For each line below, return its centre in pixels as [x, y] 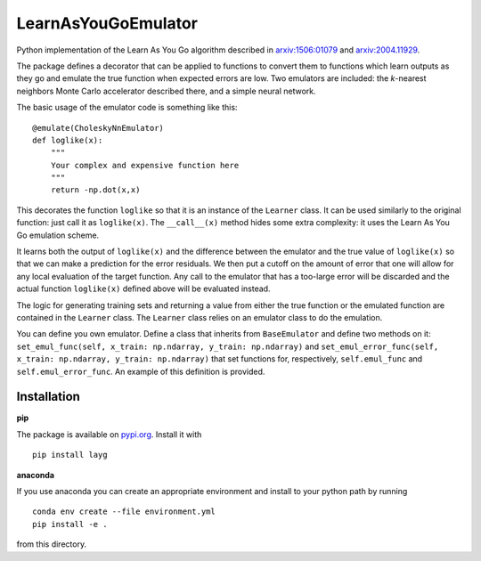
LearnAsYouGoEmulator [107, 23]
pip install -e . [70, 524]
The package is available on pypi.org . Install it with [109, 434]
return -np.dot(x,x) [95, 190]
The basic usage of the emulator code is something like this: [127, 108]
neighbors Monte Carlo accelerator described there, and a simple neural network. [166, 91]
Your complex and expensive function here [145, 165]
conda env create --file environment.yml [124, 512]
